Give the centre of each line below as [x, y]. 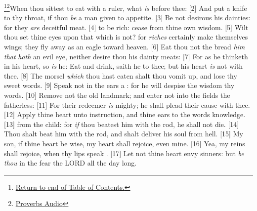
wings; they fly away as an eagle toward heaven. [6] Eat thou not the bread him [125, 47]
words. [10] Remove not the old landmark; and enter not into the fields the [117, 95]
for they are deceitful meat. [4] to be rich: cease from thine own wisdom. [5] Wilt [126, 27]
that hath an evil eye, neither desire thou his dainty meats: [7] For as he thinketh [126, 56]
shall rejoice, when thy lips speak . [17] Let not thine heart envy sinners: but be [124, 153]
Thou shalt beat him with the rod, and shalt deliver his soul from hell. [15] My [124, 134]
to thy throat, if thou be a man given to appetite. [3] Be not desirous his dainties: [127, 18]
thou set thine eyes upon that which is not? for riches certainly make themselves [126, 37]
